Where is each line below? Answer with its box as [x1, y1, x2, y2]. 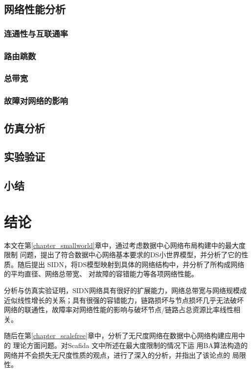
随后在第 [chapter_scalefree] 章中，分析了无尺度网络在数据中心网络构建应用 [4, 330, 238, 341]
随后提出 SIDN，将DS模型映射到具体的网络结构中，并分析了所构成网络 [17, 259, 245, 269]
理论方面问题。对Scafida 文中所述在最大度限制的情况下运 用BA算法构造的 [13, 340, 248, 350]
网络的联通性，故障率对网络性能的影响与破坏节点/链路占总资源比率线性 [4, 304, 233, 315]
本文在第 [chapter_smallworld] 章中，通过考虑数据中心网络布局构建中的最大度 [4, 240, 246, 250]
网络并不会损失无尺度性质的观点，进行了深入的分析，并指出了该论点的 [4, 349, 230, 360]
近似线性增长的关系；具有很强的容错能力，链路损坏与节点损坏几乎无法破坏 [4, 295, 244, 305]
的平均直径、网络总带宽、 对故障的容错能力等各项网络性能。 [4, 269, 198, 279]
